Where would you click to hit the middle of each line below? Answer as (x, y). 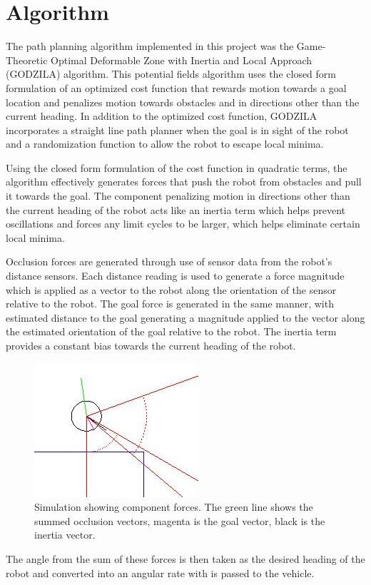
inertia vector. (65, 535)
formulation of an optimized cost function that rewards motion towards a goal (176, 87)
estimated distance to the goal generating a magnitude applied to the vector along (185, 317)
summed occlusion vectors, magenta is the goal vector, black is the (180, 520)
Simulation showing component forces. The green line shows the (174, 507)
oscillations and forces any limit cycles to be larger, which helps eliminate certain (183, 224)
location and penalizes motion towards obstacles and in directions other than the (183, 102)
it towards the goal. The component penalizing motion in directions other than (178, 196)
